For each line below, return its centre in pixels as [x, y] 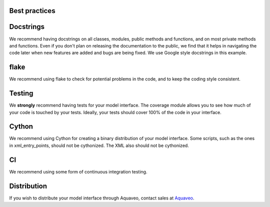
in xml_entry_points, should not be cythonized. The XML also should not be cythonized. [99, 145]
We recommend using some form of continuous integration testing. [78, 171]
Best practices [32, 11]
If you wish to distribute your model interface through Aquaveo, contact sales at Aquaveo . [102, 198]
